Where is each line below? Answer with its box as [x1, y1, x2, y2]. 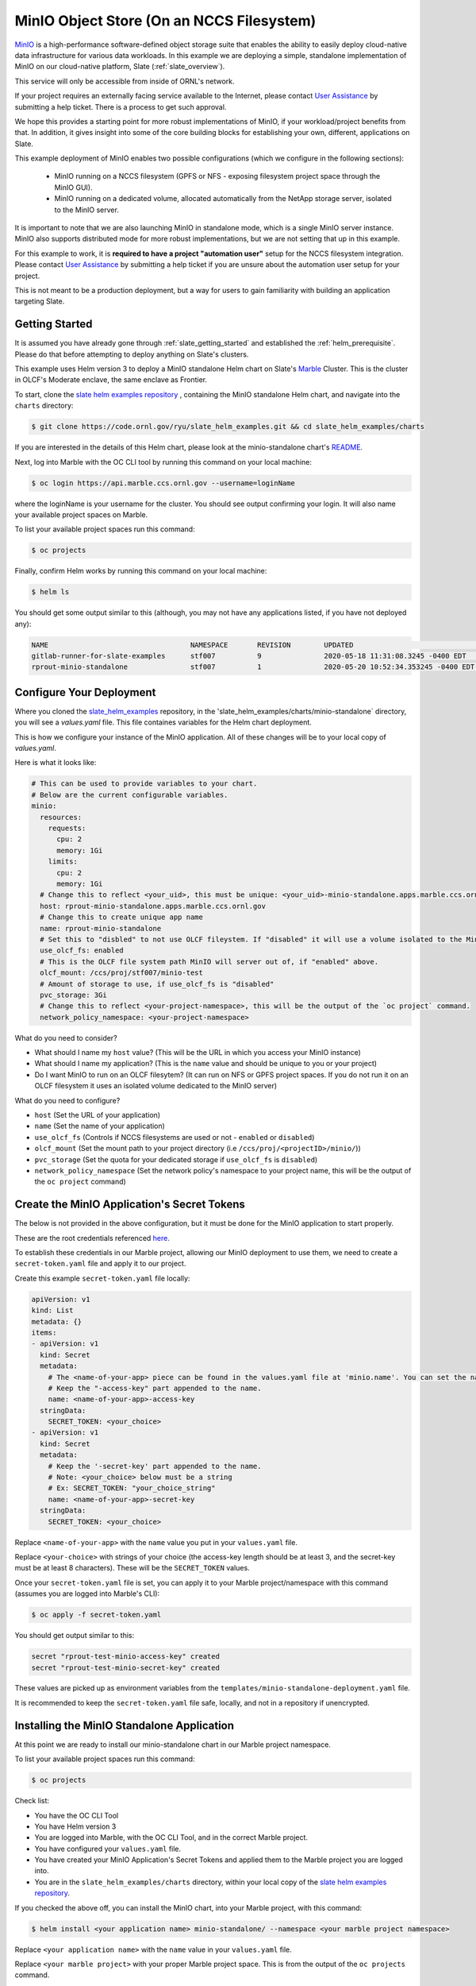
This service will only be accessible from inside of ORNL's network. [14, 76, 235, 86]
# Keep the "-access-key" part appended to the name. [48, 1383, 262, 1393]
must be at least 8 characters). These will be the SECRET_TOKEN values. [14, 1563, 250, 1573]
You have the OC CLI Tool [34, 1810, 119, 1820]
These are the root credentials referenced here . [14, 1233, 170, 1242]
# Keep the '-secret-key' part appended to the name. [48, 1462, 262, 1470]
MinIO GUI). [54, 183, 93, 192]
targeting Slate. [14, 296, 65, 306]
